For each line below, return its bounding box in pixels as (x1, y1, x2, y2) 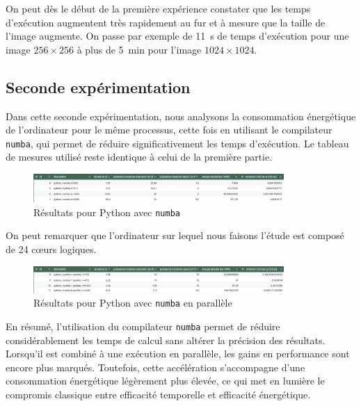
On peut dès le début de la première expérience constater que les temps (6, 1, 311, 15)
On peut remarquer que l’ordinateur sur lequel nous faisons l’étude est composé (6, 228, 344, 243)
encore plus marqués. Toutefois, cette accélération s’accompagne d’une (6, 359, 305, 374)
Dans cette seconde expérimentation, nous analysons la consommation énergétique (6, 108, 356, 123)
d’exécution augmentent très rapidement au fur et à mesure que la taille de (6, 15, 326, 29)
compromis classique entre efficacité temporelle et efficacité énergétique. (6, 387, 311, 401)
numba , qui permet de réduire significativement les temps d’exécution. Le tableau (6, 136, 349, 150)
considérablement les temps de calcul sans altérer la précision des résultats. (6, 332, 326, 347)
